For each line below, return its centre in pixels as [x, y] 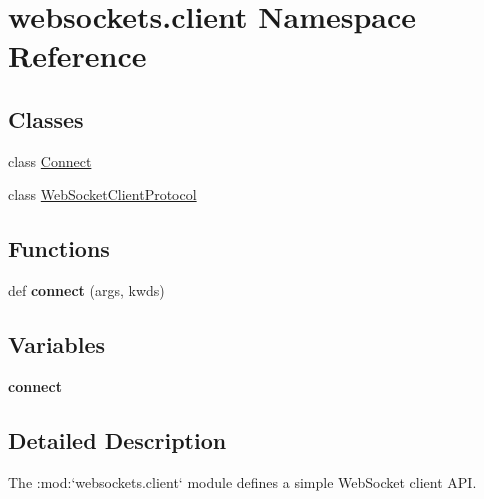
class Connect [50, 160]
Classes [46, 118]
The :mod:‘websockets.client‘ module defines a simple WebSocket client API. [242, 481]
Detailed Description [117, 439]
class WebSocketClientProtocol [102, 194]
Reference [77, 55]
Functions [59, 248]
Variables [57, 344]
